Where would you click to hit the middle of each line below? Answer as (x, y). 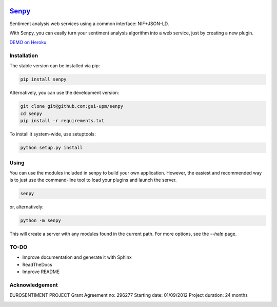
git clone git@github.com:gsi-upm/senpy (72, 106)
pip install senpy (43, 79)
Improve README (41, 272)
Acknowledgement (34, 285)
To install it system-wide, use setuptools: (53, 134)
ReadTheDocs (37, 264)
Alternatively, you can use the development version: (64, 93)
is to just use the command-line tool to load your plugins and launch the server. (93, 180)
